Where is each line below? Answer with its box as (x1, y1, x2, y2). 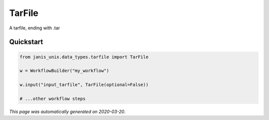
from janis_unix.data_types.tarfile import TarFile (19, 54, 149, 60)
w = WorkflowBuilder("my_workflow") (19, 68, 110, 74)
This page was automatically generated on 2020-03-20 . (9, 109, 126, 115)
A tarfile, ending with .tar (9, 25, 60, 31)
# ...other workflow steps (19, 96, 86, 102)
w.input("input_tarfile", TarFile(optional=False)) (19, 82, 149, 88)
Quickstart (9, 38, 43, 46)
